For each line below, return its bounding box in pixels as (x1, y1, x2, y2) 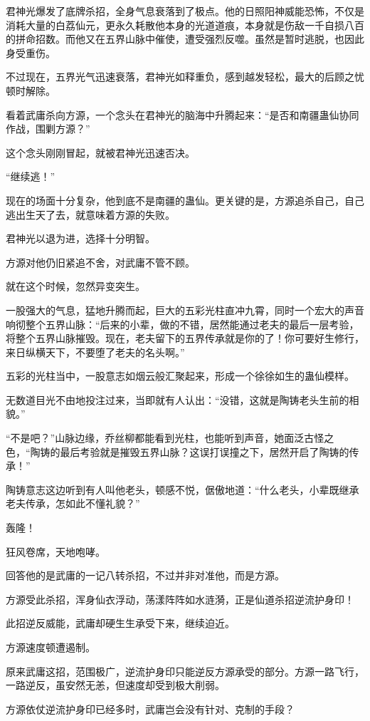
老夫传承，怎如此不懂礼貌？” (6, 496, 140, 511)
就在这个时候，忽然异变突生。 (6, 279, 145, 294)
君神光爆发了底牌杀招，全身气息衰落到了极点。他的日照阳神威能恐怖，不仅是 (6, 4, 364, 18)
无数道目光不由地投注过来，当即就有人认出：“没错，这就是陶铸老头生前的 (6, 392, 349, 407)
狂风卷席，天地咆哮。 (6, 544, 105, 559)
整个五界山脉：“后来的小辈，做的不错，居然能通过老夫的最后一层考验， (25, 316, 359, 331)
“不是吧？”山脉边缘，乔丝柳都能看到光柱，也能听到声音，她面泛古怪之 (6, 430, 334, 445)
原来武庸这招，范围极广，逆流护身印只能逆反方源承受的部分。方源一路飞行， (6, 663, 364, 678)
